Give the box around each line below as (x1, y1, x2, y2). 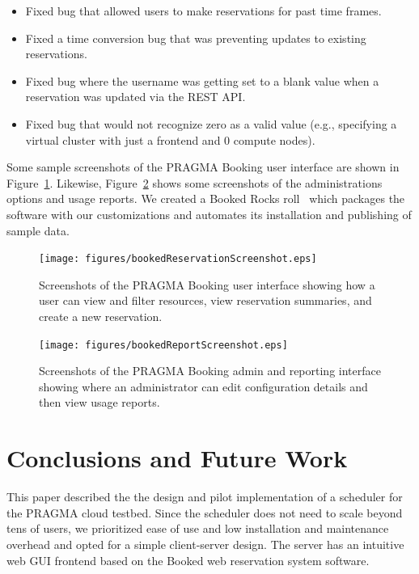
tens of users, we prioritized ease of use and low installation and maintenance (6, 520, 389, 537)
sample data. (6, 222, 70, 238)
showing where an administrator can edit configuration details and (39, 378, 368, 395)
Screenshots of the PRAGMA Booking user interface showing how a (39, 276, 375, 293)
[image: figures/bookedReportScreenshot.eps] (39, 339, 288, 351)
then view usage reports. (39, 394, 160, 411)
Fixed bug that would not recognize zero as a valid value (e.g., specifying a (25, 115, 397, 132)
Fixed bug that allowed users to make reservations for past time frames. (25, 2, 382, 19)
